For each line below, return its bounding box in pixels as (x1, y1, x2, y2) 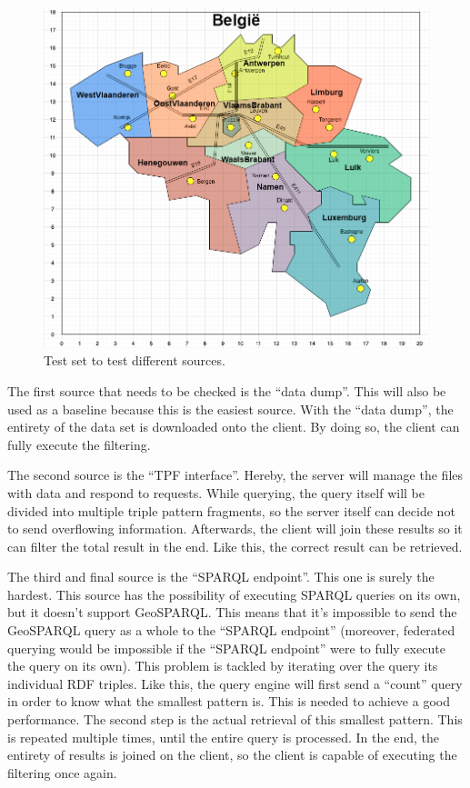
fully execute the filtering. (7, 434, 151, 454)
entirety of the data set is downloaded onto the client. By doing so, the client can (7, 417, 460, 436)
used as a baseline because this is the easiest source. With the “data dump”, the (7, 399, 454, 418)
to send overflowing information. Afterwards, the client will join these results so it (7, 519, 463, 538)
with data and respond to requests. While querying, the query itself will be (7, 483, 425, 502)
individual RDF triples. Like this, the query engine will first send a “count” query (7, 673, 463, 693)
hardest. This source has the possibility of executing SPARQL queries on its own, (7, 584, 461, 603)
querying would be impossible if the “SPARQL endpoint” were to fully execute (7, 638, 445, 657)
